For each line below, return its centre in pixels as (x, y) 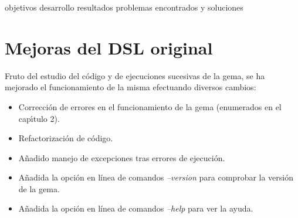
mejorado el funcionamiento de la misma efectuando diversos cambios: (131, 87)
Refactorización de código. (66, 138)
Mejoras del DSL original (109, 47)
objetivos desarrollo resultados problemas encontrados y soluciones (124, 7)
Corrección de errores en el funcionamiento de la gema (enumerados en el (150, 106)
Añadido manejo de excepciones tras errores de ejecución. (122, 157)
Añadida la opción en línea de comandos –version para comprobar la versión (156, 177)
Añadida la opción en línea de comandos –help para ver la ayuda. (136, 208)
